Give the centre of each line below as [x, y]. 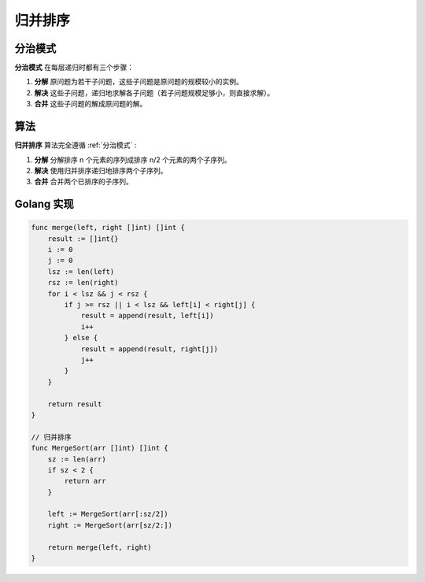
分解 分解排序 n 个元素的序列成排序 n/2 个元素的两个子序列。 [133, 159]
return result [75, 404]
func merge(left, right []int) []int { [108, 228]
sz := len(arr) [77, 459]
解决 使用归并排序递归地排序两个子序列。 [101, 170]
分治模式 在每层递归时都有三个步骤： [74, 68]
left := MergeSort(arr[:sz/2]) [108, 514]
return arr [85, 481]
